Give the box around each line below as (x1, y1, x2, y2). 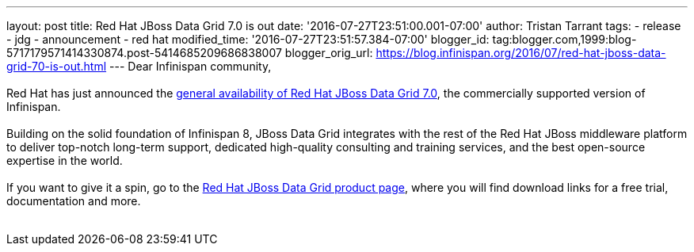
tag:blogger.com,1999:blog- (492, 32, 637, 46)
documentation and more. (6, 194, 141, 208)
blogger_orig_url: (284, 46, 373, 59)
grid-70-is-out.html (6, 59, 107, 73)
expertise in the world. (6, 154, 123, 167)
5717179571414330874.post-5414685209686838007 (6, 46, 282, 59)
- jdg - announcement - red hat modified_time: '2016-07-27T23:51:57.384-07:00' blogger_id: (6, 32, 490, 46)
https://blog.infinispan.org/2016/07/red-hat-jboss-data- (376, 46, 666, 59)
